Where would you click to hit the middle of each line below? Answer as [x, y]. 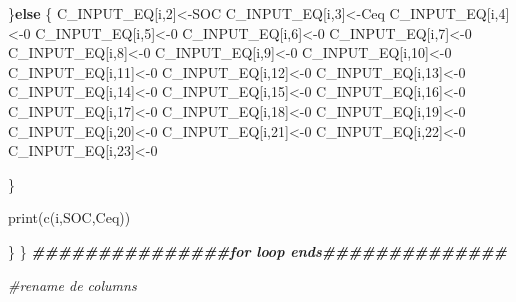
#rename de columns [72, 284]
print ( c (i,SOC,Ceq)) [69, 217]
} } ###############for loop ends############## [257, 250]
